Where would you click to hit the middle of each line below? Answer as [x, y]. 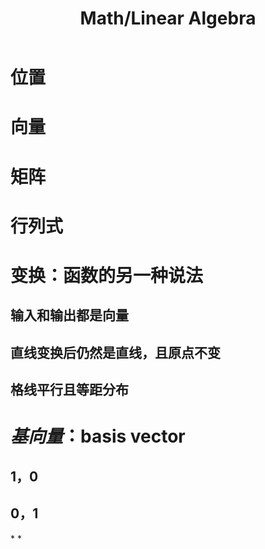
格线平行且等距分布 [69, 390]
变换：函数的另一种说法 [107, 275]
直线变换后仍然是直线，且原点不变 [115, 352]
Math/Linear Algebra [168, 18]
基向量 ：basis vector [98, 436]
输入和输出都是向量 [69, 315]
